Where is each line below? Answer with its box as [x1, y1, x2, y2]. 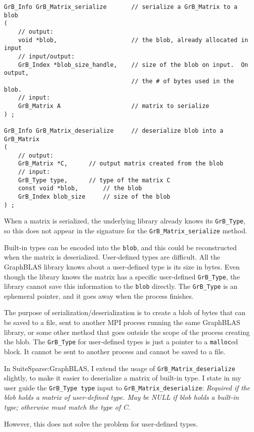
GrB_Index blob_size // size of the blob [18, 193, 170, 201]
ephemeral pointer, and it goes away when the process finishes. [4, 290, 194, 301]
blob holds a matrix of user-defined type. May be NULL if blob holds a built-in [4, 392, 239, 402]
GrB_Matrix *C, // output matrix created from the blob [18, 160, 223, 167]
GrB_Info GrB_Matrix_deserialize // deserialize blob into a [4, 127, 223, 134]
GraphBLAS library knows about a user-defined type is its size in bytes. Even [4, 261, 240, 271]
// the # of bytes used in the [131, 77, 234, 85]
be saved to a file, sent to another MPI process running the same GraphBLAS [4, 317, 240, 327]
